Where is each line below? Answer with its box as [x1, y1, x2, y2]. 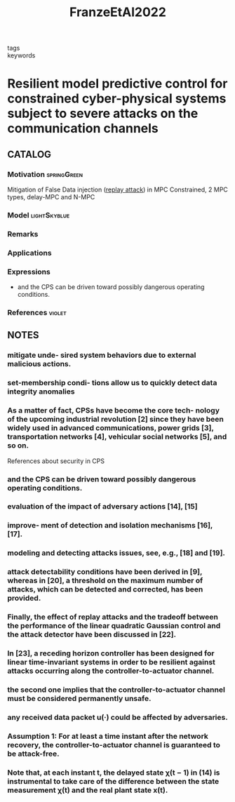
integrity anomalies [7, 387, 75, 396]
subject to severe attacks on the [7, 106, 199, 121]
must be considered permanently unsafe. [7, 693, 152, 703]
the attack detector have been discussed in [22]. [7, 629, 177, 639]
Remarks [7, 229, 39, 239]
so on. [7, 441, 29, 450]
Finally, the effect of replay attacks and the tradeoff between [7, 612, 219, 622]
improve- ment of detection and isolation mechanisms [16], [7, 521, 213, 530]
